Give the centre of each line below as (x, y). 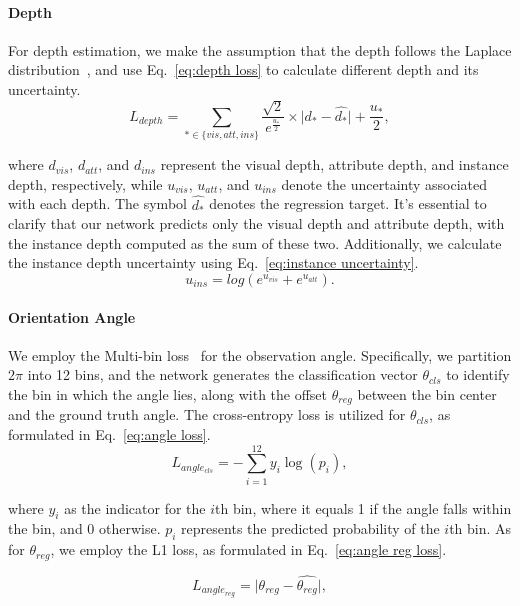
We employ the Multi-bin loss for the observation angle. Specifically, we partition (260, 354)
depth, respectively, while (85, 183)
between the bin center (427, 393)
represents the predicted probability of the (310, 528)
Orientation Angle (72, 316)
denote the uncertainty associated (384, 183)
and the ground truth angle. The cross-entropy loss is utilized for (207, 414)
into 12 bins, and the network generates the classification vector (222, 374)
